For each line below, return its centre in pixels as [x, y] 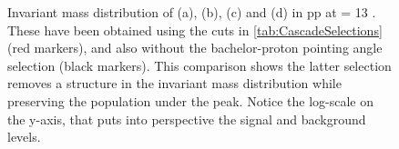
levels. [24, 137]
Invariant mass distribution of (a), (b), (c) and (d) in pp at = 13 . [192, 12]
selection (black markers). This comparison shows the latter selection [199, 65]
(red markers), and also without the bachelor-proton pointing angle [195, 48]
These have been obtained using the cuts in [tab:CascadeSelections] [195, 30]
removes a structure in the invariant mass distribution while [174, 83]
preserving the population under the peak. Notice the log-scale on [191, 100]
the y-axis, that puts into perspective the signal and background [187, 119]
